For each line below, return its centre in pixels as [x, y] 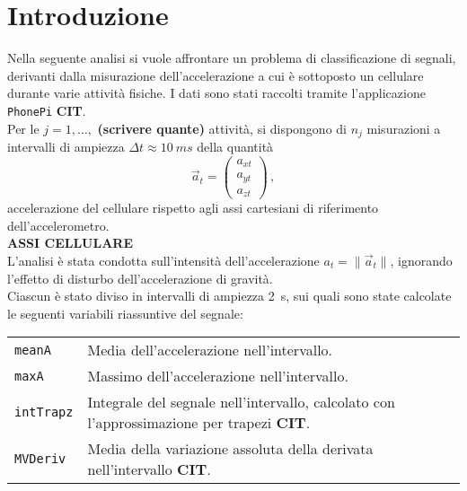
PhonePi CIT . [47, 110]
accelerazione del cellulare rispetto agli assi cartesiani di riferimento [193, 208]
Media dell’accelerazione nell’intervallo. [210, 350]
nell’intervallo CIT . [149, 469]
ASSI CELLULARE [70, 243]
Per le [23, 128]
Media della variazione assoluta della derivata [230, 449]
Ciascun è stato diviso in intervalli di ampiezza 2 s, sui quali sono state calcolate [229, 296]
